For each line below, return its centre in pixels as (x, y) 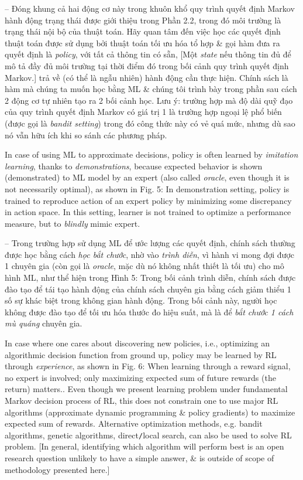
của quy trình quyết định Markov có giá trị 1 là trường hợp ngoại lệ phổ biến (143, 112)
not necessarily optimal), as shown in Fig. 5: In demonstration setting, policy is (147, 188)
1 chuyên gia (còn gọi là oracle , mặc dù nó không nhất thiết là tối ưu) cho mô (144, 266)
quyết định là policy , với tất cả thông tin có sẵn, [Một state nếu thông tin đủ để (148, 54)
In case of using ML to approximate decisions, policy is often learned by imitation (151, 154)
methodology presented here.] (57, 469)
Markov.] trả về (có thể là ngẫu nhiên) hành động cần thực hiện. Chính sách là (147, 77)
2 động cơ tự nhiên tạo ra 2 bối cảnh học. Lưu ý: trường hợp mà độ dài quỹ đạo (149, 100)
